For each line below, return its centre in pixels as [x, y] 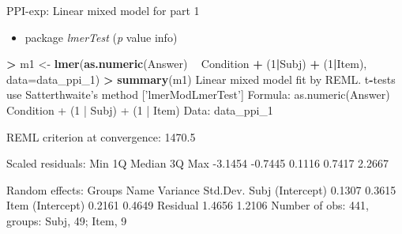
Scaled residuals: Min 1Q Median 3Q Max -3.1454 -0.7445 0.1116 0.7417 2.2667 [197, 163]
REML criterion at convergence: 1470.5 [101, 136]
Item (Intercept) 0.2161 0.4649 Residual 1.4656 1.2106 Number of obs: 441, [188, 205]
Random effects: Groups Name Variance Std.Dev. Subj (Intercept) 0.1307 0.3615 [201, 189]
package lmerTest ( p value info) [101, 37]
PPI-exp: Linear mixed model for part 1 [103, 10]
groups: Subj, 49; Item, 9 [67, 220]
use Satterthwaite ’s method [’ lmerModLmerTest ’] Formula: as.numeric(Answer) [198, 94]
